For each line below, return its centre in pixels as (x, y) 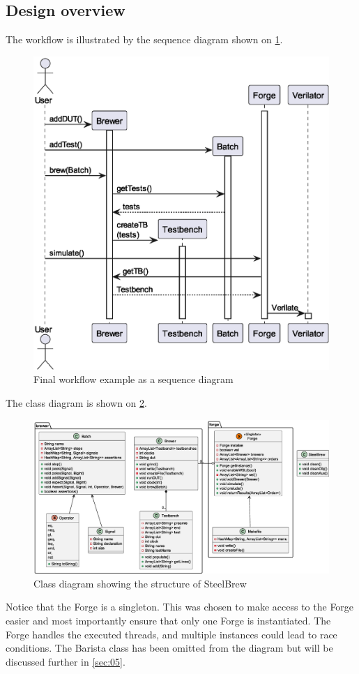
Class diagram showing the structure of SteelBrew (140, 583)
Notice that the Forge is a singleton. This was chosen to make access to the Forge (180, 607)
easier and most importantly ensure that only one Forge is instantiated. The (168, 621)
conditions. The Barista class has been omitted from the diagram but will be (169, 648)
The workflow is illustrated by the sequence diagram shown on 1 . (144, 39)
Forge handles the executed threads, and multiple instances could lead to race (171, 634)
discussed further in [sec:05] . (66, 661)
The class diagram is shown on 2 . (76, 402)
